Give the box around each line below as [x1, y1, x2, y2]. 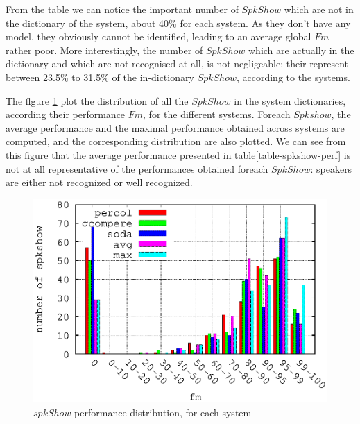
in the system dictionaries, [234, 93, 346, 108]
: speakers [310, 161, 352, 176]
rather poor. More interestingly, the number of [6, 42, 203, 57]
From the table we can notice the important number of [6, 2, 239, 16]
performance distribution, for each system [74, 405, 252, 419]
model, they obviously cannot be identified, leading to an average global [6, 29, 311, 44]
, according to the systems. [236, 69, 350, 84]
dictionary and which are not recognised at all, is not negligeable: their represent [6, 56, 348, 71]
